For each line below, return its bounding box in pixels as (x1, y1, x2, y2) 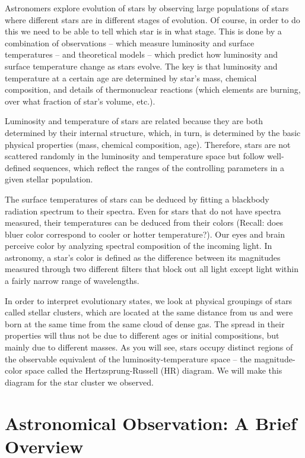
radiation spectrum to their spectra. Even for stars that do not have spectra (5, 204, 281, 217)
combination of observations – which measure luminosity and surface (5, 36, 255, 49)
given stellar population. (5, 173, 93, 185)
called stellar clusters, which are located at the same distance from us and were (5, 306, 293, 318)
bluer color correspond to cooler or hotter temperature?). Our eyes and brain (5, 228, 285, 240)
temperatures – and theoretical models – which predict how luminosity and (5, 48, 278, 61)
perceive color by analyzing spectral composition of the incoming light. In (5, 239, 272, 252)
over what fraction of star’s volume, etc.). (5, 94, 155, 107)
